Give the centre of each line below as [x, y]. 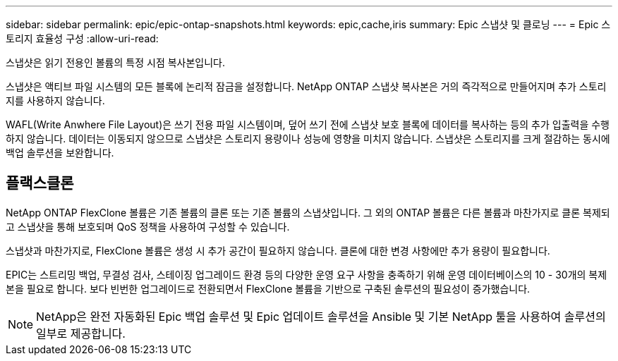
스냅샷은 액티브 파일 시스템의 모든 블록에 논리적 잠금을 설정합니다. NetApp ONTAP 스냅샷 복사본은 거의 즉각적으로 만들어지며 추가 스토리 [306, 86]
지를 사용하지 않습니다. [55, 100]
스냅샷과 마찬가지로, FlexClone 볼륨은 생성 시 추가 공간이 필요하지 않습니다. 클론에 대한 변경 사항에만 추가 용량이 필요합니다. [278, 250]
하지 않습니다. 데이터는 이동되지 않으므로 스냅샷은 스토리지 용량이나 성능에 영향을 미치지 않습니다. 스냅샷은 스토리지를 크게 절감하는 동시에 [308, 139]
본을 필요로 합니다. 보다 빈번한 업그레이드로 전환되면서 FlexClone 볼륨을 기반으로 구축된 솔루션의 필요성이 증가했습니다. [268, 288]
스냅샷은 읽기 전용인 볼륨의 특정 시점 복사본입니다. [116, 62]
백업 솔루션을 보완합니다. [60, 153]
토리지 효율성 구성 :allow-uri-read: [82, 38]
